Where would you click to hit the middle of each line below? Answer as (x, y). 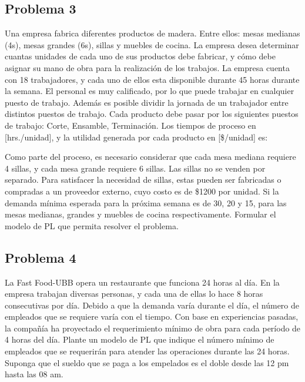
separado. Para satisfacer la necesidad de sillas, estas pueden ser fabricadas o (143, 180)
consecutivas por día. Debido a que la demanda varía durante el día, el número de (152, 305)
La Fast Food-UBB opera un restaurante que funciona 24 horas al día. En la (142, 282)
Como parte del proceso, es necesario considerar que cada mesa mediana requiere (150, 157)
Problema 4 (41, 257)
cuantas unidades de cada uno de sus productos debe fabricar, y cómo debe (140, 56)
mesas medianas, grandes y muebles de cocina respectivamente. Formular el (140, 214)
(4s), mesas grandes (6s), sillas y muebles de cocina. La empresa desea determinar (152, 44)
